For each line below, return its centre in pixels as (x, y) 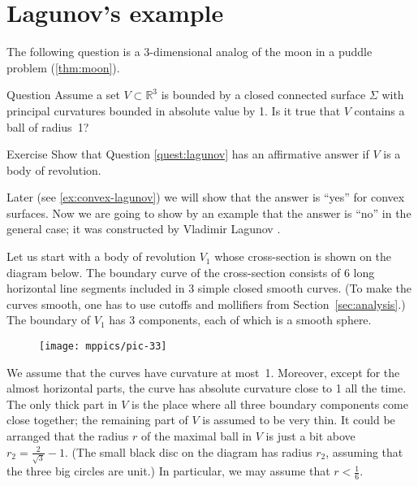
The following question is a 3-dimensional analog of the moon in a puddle (190, 52)
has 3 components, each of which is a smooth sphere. (240, 320)
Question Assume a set (63, 95)
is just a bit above (310, 436)
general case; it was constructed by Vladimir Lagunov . (144, 229)
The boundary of (49, 320)
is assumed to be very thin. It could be (299, 420)
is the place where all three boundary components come (270, 404)
